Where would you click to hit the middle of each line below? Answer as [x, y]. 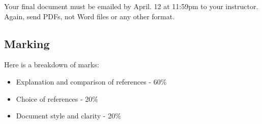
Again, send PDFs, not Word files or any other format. [90, 16]
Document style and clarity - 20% [68, 116]
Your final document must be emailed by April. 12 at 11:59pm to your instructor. [131, 6]
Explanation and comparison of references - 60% [91, 81]
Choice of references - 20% [57, 98]
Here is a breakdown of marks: [52, 65]
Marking [27, 43]
